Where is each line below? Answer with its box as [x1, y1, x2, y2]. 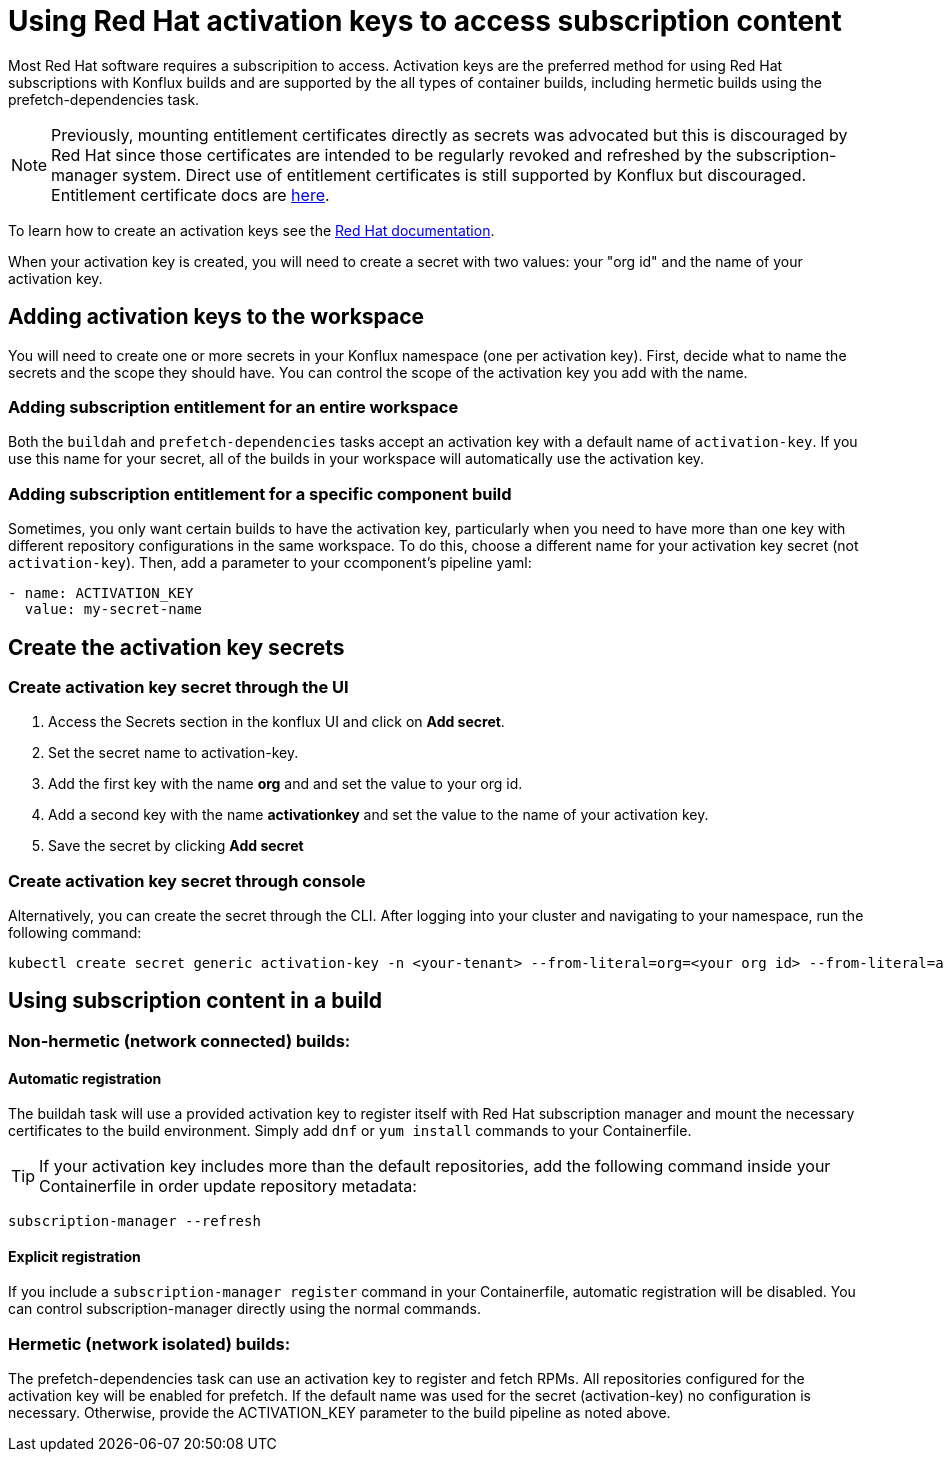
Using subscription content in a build [8, 988, 383, 1014]
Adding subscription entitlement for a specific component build [8, 483, 512, 504]
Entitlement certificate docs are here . [51, 184, 330, 205]
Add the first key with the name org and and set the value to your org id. [48, 775, 523, 793]
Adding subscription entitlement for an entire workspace [8, 396, 459, 417]
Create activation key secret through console [8, 870, 366, 891]
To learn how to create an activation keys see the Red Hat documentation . [8, 221, 495, 239]
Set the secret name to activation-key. [48, 744, 299, 762]
